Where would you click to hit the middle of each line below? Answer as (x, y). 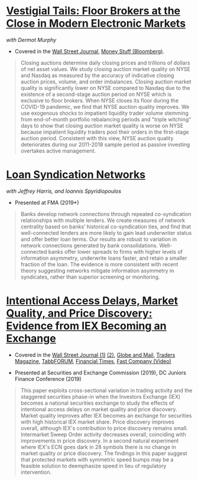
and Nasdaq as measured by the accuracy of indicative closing (97, 75)
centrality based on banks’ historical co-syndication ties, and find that (106, 227)
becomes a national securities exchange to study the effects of (97, 403)
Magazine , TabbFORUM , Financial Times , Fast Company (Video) (93, 361)
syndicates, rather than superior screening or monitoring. (90, 277)
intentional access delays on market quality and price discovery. (99, 409)
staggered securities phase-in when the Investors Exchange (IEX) (100, 396)
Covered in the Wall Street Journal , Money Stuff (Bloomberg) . (89, 51)
